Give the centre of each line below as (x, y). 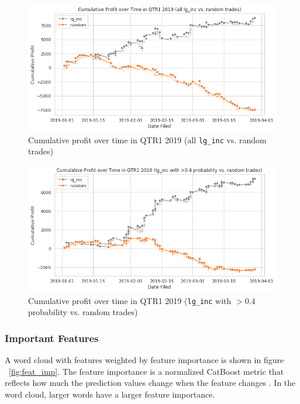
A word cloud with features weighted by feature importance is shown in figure (144, 360)
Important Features (52, 338)
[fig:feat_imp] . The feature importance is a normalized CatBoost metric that (146, 371)
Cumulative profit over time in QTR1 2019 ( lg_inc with (130, 300)
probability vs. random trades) (83, 312)
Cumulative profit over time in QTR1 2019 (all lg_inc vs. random (147, 139)
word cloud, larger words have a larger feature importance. (110, 394)
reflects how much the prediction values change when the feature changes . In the (150, 383)
